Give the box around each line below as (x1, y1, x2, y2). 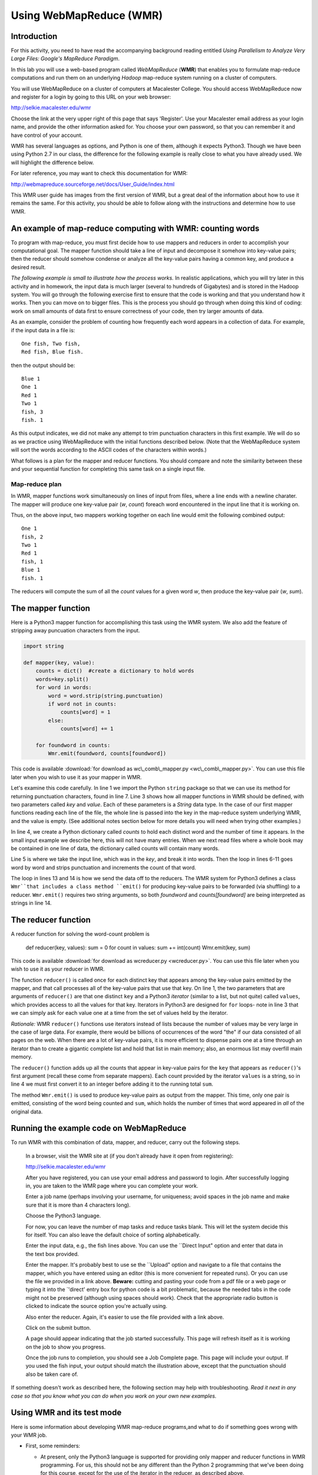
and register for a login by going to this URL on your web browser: (11, 93, 171, 100)
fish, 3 (21, 408, 44, 415)
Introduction (11, 31, 58, 41)
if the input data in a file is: (11, 326, 75, 333)
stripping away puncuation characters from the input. (11, 627, 141, 634)
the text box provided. (25, 1250, 79, 1257)
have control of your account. (11, 132, 83, 139)
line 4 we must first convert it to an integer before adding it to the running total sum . (11, 1080, 214, 1088)
